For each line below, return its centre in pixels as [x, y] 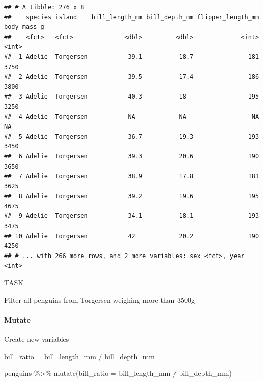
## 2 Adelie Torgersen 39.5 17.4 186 [132, 77]
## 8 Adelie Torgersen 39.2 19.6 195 [132, 196]
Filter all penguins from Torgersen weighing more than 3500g [100, 299]
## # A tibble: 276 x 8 [44, 7]
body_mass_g [24, 27]
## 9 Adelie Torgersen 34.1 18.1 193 [132, 216]
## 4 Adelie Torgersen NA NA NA [132, 117]
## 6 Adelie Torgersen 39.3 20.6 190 [132, 156]
